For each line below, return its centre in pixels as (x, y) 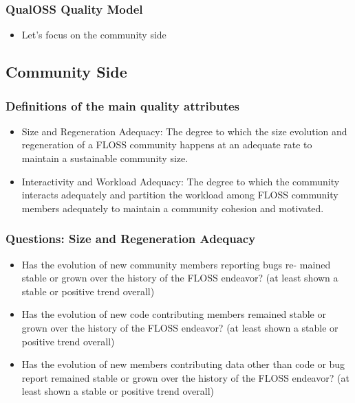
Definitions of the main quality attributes (123, 105)
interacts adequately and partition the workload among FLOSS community (180, 195)
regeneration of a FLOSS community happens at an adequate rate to (167, 145)
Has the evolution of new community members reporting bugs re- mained (176, 264)
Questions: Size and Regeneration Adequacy (131, 239)
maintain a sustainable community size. (105, 158)
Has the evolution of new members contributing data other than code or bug (183, 364)
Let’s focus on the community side (94, 35)
